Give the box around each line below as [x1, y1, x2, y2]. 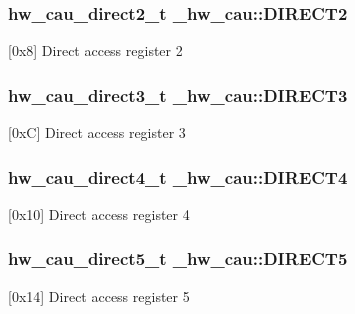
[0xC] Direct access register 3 [8, 122, 186, 143]
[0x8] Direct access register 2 [8, 40, 183, 61]
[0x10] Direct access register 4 [8, 203, 190, 224]
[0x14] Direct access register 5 [8, 285, 190, 306]
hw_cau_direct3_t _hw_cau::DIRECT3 [8, 82, 348, 107]
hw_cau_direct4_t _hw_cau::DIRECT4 [8, 164, 348, 189]
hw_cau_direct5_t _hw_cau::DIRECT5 [8, 246, 348, 271]
